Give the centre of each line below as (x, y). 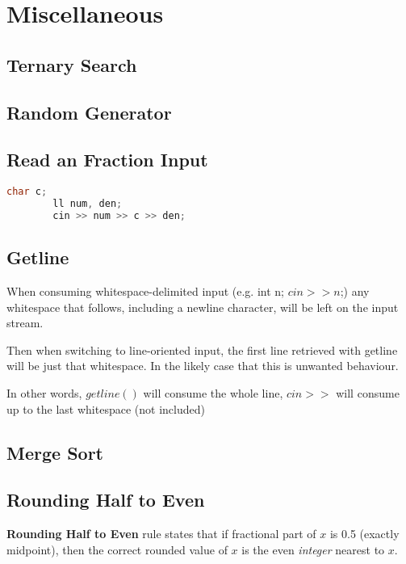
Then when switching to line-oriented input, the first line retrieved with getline (202, 349)
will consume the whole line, (213, 392)
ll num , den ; (88, 204)
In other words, (44, 392)
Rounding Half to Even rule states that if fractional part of (161, 534)
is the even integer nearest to (313, 549)
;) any (355, 290)
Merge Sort (55, 452)
